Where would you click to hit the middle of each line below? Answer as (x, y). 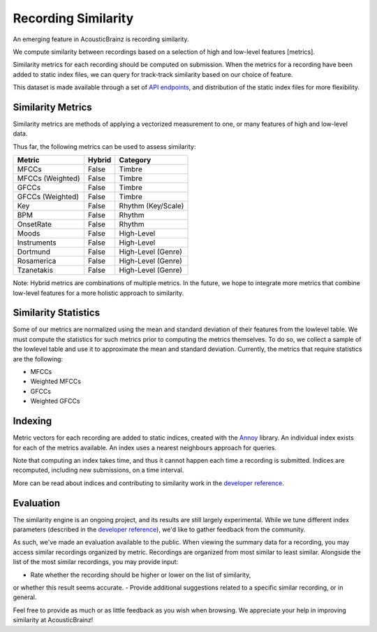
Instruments (37, 243)
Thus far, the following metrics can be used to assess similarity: (104, 146)
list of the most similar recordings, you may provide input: (96, 562)
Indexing (32, 421)
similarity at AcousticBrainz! (53, 620)
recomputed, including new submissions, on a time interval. (98, 470)
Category (135, 160)
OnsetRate (35, 224)
